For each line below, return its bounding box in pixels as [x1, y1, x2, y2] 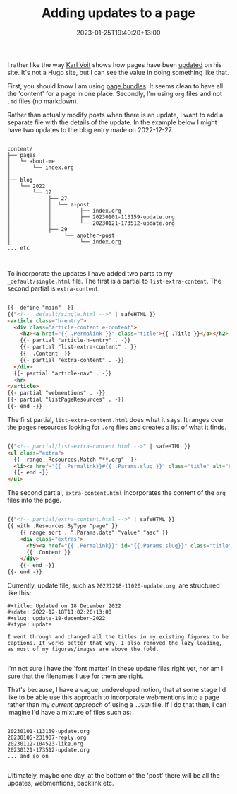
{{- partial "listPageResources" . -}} [7, 396, 125, 404]
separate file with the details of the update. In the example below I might [7, 118, 217, 127]
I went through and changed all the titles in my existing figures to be [7, 634, 229, 641]
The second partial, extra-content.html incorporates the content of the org [7, 489, 226, 497]
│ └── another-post [7, 232, 115, 239]
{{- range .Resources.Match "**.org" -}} [13, 456, 138, 463]
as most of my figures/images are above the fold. [7, 646, 159, 653]
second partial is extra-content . [7, 284, 100, 293]
